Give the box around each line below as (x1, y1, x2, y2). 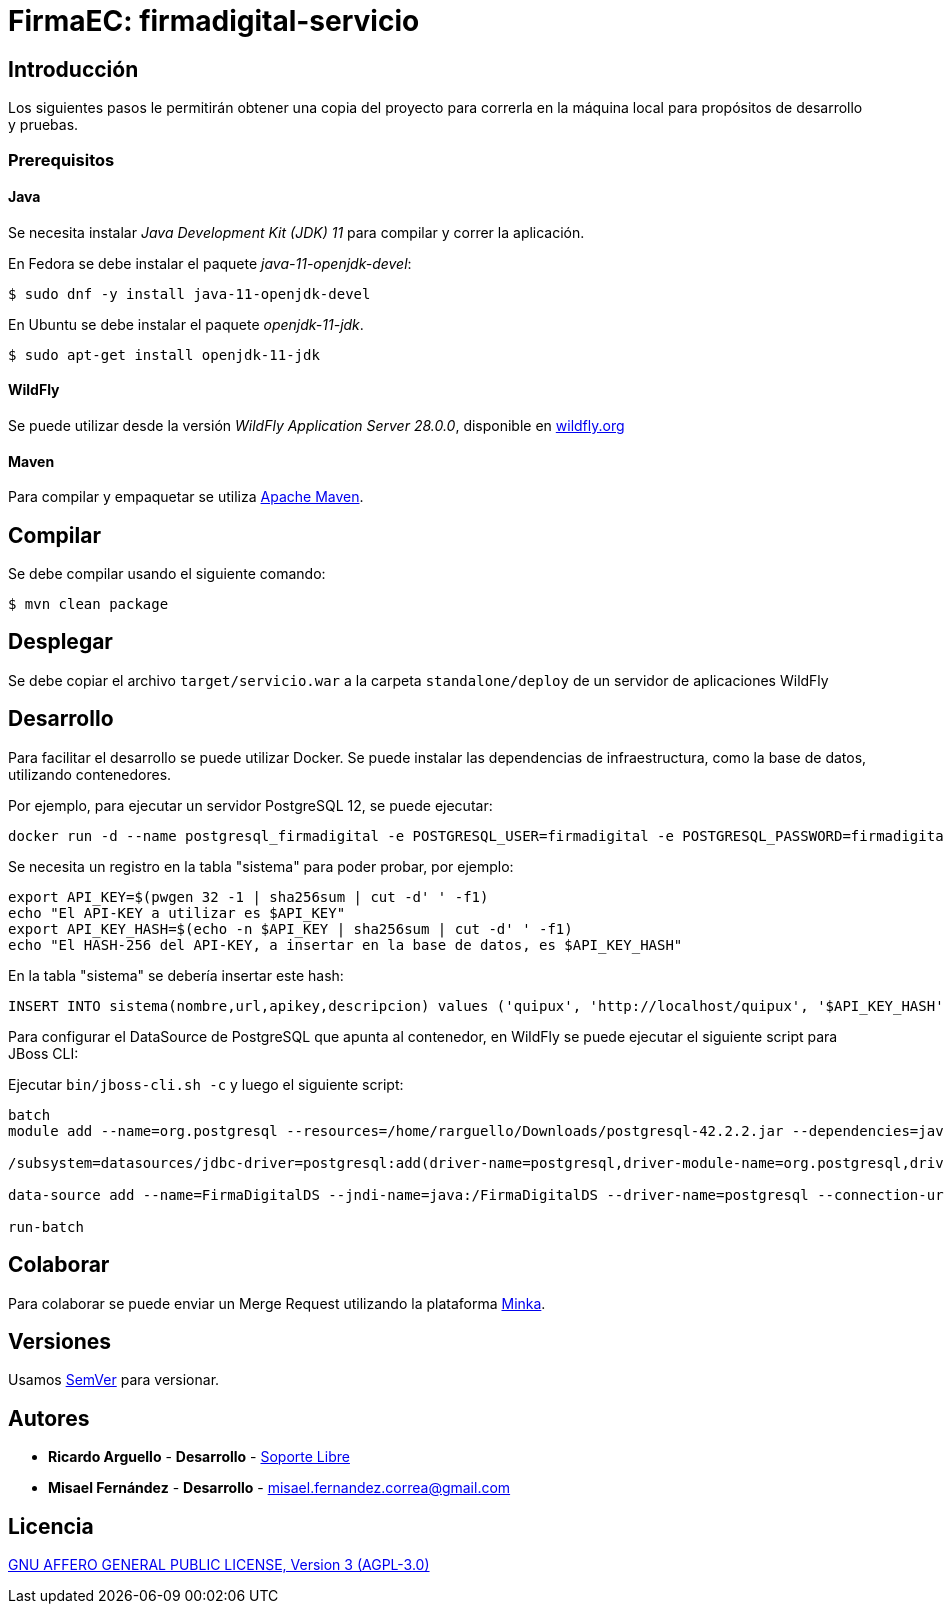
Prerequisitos (8, 149, 115, 170)
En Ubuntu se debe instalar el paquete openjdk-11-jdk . (8, 315, 364, 333)
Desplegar (8, 629, 113, 655)
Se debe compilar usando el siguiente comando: (8, 565, 326, 583)
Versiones (8, 1329, 112, 1354)
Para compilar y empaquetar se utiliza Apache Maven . (8, 488, 364, 506)
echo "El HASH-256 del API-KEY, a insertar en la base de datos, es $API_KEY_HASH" (8, 936, 683, 953)
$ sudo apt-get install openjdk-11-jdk (8, 346, 320, 363)
